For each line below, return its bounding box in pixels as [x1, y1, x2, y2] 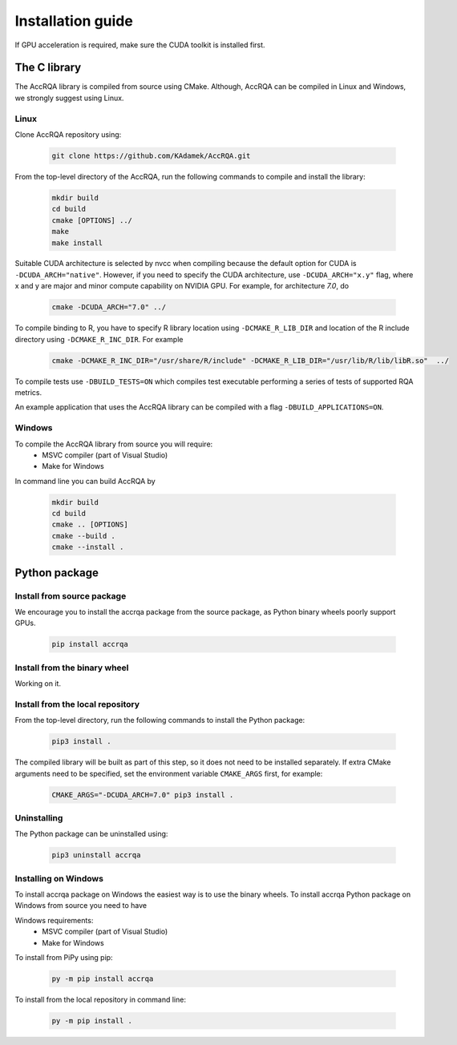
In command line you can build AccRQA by [14, 476, 156, 486]
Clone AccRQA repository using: [14, 129, 122, 139]
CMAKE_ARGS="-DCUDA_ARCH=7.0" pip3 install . [51, 790, 234, 799]
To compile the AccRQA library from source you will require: [14, 439, 213, 449]
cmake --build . [51, 531, 116, 540]
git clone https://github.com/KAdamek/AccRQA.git [51, 151, 251, 160]
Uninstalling [14, 812, 63, 823]
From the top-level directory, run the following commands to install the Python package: [14, 716, 305, 725]
